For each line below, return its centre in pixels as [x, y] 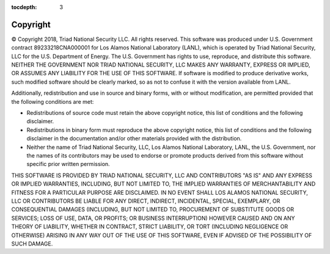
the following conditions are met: [53, 101]
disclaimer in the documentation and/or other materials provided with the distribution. [134, 139]
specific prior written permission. [68, 164]
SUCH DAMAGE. [32, 244]
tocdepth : [24, 7]
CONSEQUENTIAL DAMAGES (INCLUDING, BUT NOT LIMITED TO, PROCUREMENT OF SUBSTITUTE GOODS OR [153, 209]
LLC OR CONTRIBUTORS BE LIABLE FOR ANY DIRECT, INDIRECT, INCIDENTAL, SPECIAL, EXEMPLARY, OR [146, 201]
